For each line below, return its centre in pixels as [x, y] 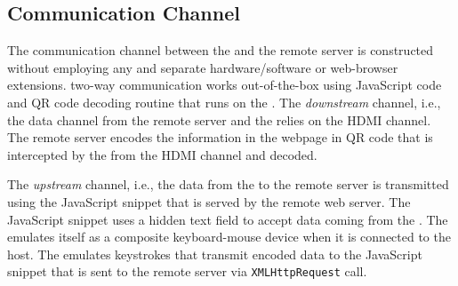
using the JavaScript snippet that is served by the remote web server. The [209, 201]
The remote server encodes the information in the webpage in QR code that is [220, 137]
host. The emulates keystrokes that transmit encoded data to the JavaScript [215, 254]
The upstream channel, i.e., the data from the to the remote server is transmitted [228, 184]
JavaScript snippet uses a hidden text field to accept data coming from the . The [228, 219]
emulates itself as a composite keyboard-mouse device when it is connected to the [229, 237]
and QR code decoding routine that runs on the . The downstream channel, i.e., [224, 102]
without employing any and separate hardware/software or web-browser [203, 67]
